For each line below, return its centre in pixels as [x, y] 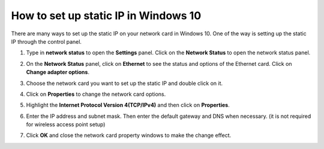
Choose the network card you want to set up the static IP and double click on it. [124, 83]
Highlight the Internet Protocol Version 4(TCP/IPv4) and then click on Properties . [128, 105]
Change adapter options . [58, 72]
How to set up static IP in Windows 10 [106, 16]
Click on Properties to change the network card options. [96, 94]
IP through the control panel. [46, 41]
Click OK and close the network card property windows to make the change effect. [129, 135]
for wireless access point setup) [66, 124]
